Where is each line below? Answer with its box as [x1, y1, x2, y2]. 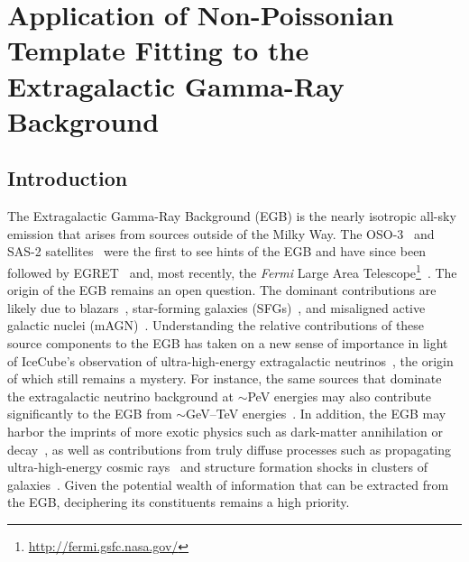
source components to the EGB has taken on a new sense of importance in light [7, 333, 448, 352]
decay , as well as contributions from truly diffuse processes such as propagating [7, 439, 452, 458]
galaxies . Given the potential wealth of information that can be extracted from [7, 474, 449, 493]
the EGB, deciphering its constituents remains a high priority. [7, 493, 350, 511]
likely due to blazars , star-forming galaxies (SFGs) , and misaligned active [7, 298, 426, 317]
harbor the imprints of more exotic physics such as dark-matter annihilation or [7, 421, 443, 440]
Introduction [7, 164, 128, 192]
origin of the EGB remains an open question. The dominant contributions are [7, 281, 437, 299]
